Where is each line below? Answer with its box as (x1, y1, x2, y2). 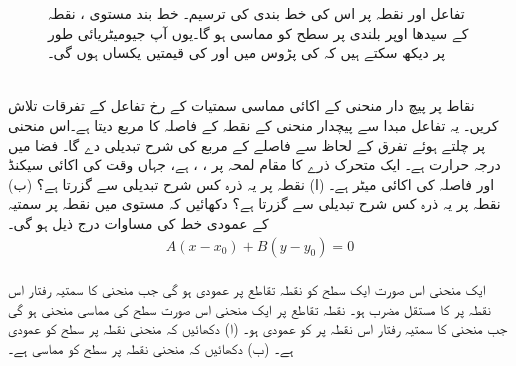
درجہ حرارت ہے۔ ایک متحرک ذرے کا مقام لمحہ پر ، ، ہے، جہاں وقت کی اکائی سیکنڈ (8, 154, 501, 175)
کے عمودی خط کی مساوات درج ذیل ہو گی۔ (8, 212, 269, 233)
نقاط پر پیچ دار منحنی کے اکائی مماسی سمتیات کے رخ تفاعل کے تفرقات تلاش (8, 95, 475, 116)
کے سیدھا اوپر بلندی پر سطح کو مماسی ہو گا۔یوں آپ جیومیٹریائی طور (48, 22, 469, 43)
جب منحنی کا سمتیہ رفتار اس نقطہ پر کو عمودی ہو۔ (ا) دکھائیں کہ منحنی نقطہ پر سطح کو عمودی (8, 318, 508, 339)
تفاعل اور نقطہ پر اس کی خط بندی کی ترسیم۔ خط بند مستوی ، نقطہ (48, 3, 465, 23)
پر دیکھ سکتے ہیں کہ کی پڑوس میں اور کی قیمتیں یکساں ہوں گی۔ (48, 42, 446, 63)
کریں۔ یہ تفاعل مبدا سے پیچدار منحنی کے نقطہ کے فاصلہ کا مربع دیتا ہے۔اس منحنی (8, 114, 499, 135)
